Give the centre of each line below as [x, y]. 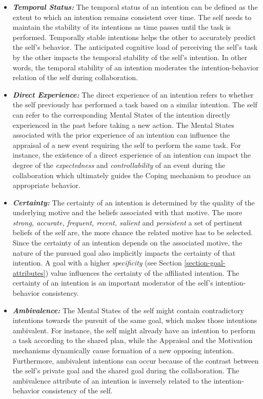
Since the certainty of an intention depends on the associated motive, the [127, 243]
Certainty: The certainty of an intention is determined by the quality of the [134, 202]
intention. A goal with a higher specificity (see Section [97, 263]
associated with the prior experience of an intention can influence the [121, 135]
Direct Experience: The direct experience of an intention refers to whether [133, 94]
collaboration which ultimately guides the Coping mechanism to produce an [131, 175]
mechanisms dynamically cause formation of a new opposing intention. [123, 350]
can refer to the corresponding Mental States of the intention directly [122, 114]
